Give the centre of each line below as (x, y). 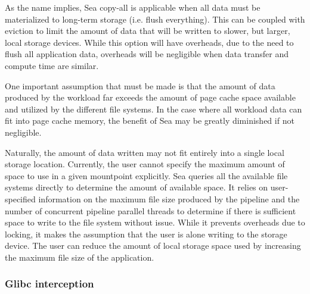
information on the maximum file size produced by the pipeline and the (169, 198)
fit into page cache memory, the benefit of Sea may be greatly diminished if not (150, 121)
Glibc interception (49, 284)
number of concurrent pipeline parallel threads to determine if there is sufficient (151, 210)
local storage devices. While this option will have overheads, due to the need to (149, 42)
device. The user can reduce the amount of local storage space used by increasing (153, 245)
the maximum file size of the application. (80, 257)
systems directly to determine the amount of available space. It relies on (137, 187)
